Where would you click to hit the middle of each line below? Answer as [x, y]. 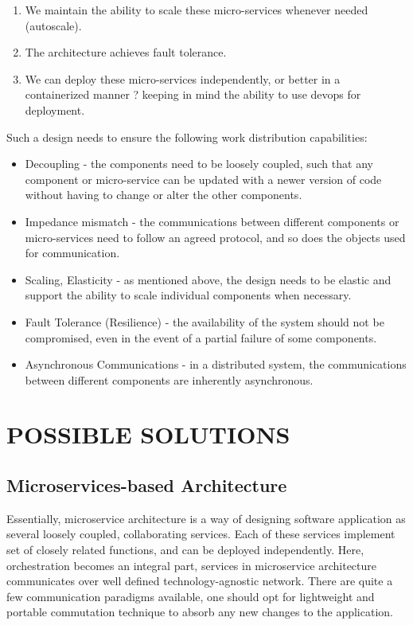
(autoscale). [53, 25]
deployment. [55, 109]
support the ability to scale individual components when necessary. [188, 295]
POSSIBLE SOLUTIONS [148, 434]
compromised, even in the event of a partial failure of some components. [201, 337]
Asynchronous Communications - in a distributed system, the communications [216, 364]
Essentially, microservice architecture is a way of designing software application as [206, 518]
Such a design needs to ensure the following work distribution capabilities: [187, 137]
